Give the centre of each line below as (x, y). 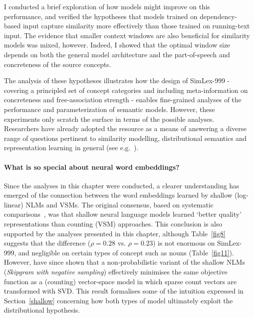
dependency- (218, 16)
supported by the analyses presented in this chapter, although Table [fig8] (115, 233)
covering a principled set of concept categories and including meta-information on (126, 90)
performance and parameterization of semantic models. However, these (110, 109)
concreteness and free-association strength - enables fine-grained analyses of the (123, 100)
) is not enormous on (184, 243)
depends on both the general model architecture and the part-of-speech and (117, 54)
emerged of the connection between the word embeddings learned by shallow (118, 195)
